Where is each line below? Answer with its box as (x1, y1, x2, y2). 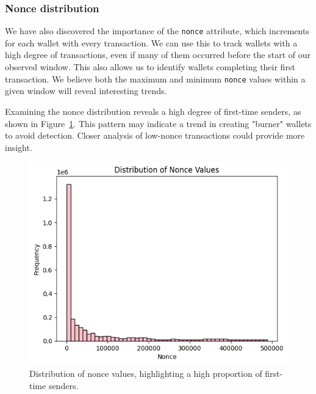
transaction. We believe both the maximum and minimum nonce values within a (5, 72, 306, 85)
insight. (5, 140, 32, 153)
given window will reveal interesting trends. (5, 84, 167, 97)
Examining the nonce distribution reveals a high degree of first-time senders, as (5, 104, 301, 117)
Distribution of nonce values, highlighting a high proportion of (29, 367, 262, 379)
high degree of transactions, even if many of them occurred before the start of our (5, 48, 311, 61)
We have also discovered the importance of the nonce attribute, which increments (5, 24, 309, 37)
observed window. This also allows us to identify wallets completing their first (5, 60, 295, 73)
